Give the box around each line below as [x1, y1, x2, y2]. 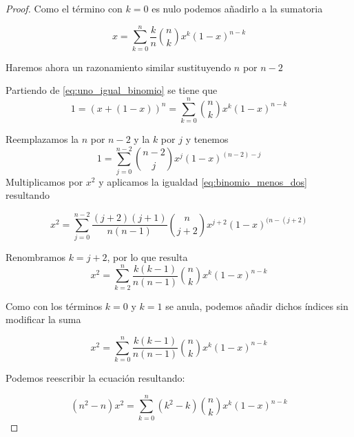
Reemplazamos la [6, 132, 79, 146]
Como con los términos [6, 298, 103, 313]
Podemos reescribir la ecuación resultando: [6, 371, 185, 385]
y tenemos [185, 132, 229, 146]
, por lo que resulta [107, 250, 188, 264]
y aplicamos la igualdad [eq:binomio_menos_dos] [98, 174, 307, 188]
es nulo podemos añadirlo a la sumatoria [152, 1, 323, 15]
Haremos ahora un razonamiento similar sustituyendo [6, 59, 231, 74]
